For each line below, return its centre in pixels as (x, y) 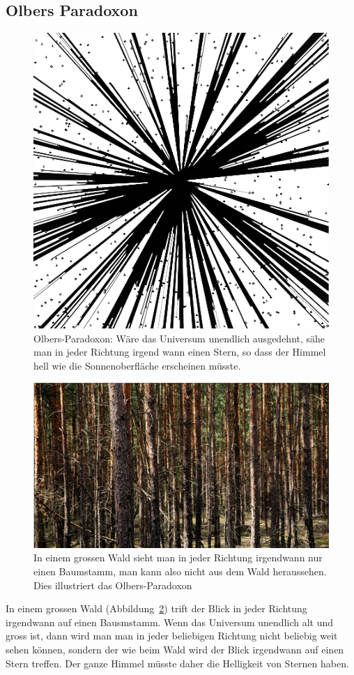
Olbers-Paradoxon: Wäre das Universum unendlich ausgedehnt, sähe (179, 338)
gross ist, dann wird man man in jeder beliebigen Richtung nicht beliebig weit (172, 636)
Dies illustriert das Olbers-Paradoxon (113, 585)
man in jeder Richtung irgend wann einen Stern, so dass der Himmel (180, 352)
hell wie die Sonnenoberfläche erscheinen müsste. (137, 365)
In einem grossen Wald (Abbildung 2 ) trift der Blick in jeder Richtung (156, 608)
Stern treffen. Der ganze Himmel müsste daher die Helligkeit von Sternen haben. (177, 663)
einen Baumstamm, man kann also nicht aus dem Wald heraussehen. (180, 571)
